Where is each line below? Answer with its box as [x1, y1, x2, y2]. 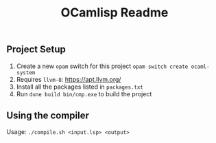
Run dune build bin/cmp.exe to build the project [16, 89, 152, 98]
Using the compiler [6, 110, 90, 121]
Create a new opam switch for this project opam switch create [16, 62, 189, 70]
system [16, 69, 36, 76]
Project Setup [6, 43, 67, 56]
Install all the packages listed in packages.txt [16, 82, 143, 91]
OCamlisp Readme [60, 5, 169, 21]
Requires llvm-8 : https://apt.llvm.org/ [16, 75, 121, 83]
